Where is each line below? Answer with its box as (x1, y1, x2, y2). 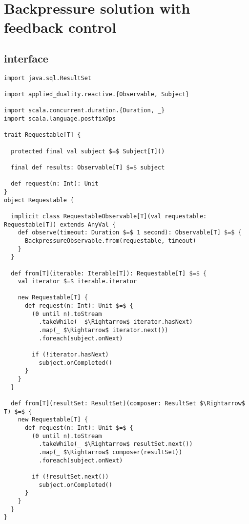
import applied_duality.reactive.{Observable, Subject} (4, 91, 189, 98)
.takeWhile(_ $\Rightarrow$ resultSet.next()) (39, 440, 193, 448)
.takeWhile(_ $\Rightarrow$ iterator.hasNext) (39, 318, 193, 326)
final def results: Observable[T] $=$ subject (11, 164, 165, 171)
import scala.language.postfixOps (4, 115, 116, 123)
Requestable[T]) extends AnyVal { (4, 221, 116, 228)
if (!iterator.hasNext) (32, 351, 109, 358)
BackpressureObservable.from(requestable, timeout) (24, 237, 196, 244)
